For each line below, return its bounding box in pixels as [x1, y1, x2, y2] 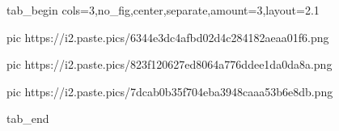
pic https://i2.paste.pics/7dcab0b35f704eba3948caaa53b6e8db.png [6, 82, 333, 99]
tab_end [6, 110, 49, 127]
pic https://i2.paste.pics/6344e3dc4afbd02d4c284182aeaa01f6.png [6, 28, 329, 45]
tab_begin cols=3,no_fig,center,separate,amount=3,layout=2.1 [6, 2, 320, 18]
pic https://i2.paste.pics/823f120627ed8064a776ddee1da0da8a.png [6, 56, 333, 73]
